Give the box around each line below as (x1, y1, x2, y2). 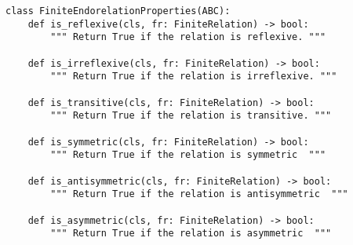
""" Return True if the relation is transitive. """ (50, 110, 332, 122)
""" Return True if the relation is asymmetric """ (50, 228, 332, 240)
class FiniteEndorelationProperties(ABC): (5, 5, 231, 16)
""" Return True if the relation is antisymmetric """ (50, 188, 348, 200)
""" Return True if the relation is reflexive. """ (50, 31, 326, 43)
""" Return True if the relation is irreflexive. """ (50, 71, 337, 82)
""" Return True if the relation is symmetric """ (50, 149, 326, 161)
